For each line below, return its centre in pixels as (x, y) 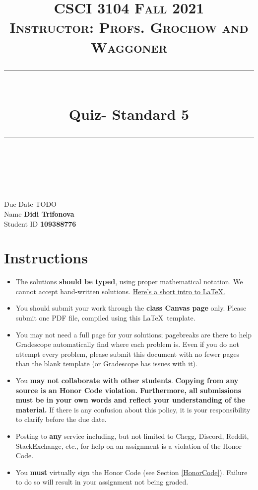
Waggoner (129, 46)
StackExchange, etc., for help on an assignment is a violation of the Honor (129, 446)
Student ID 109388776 (40, 223)
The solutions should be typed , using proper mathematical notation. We (129, 282)
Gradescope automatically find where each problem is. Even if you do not (127, 344)
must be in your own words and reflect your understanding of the (130, 400)
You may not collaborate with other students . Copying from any (127, 380)
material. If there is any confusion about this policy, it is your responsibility (133, 409)
